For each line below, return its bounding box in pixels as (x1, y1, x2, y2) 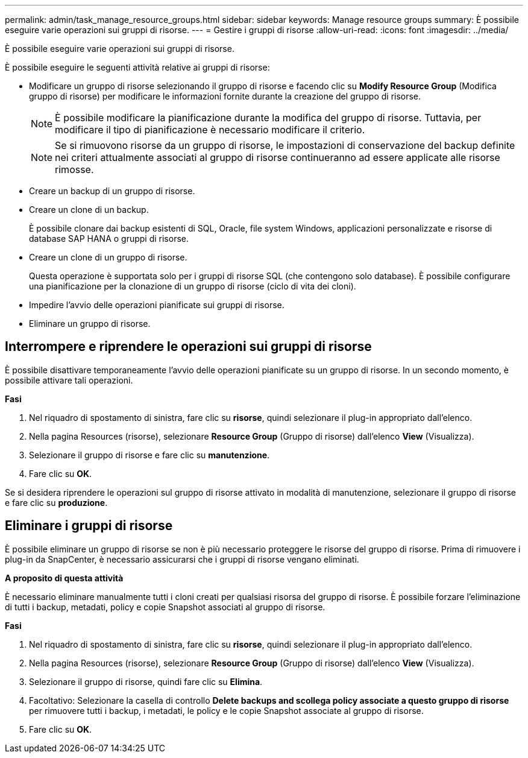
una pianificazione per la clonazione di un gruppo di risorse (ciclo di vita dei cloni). (29, 281, 356, 291)
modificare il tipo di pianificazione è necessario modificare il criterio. (55, 124, 365, 136)
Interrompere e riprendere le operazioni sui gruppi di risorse (5, 339, 372, 355)
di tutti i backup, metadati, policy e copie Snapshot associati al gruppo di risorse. (5, 601, 325, 612)
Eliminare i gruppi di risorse (5, 518, 173, 534)
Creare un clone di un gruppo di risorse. (29, 252, 187, 262)
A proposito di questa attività (5, 572, 124, 583)
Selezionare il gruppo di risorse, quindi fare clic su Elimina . (29, 676, 263, 687)
